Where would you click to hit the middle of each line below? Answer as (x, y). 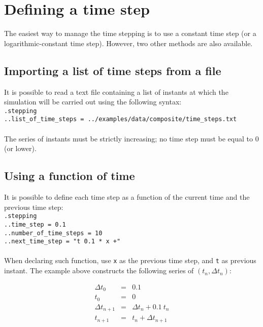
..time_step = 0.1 (35, 224)
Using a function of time (70, 176)
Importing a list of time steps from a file (113, 70)
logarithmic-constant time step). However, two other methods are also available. (128, 43)
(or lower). (20, 148)
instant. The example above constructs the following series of (99, 270)
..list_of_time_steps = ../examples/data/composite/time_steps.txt (121, 119)
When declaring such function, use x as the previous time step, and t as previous (130, 260)
